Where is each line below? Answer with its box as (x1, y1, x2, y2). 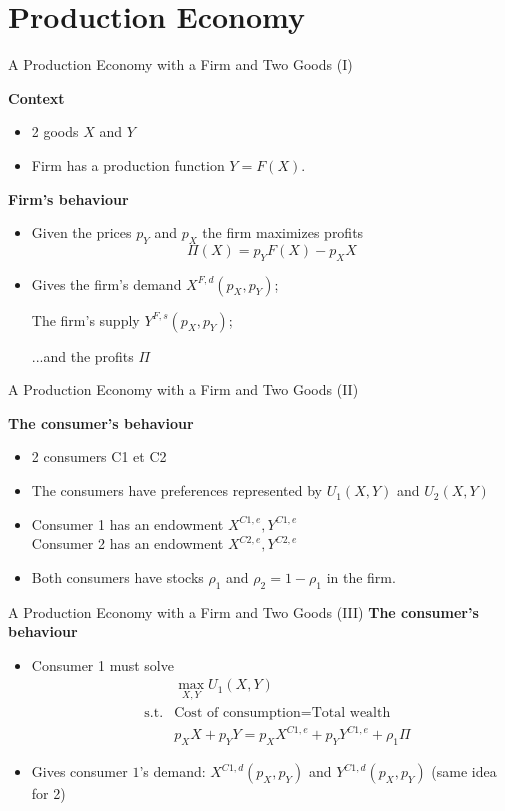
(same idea (431, 761, 497, 782)
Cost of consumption (174, 705, 301, 720)
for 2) (31, 783, 66, 804)
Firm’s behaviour (8, 188, 129, 209)
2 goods (31, 121, 79, 142)
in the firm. (326, 566, 396, 587)
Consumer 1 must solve (31, 654, 174, 675)
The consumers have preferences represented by (31, 480, 322, 501)
